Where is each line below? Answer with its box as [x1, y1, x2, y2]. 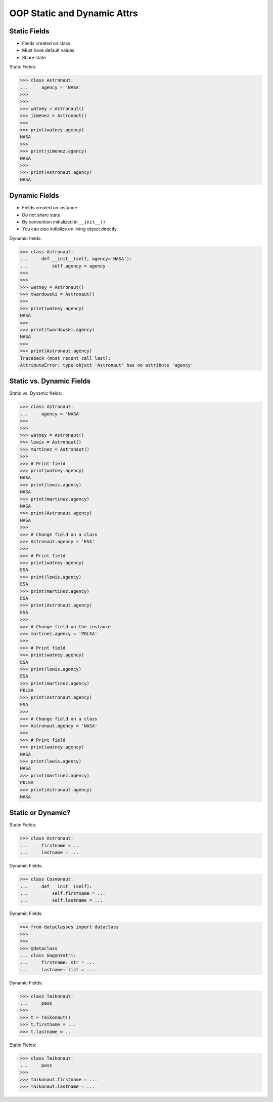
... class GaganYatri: [20, 953, 76, 958]
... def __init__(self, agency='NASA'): [20, 256, 132, 262]
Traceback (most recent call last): [20, 355, 111, 361]
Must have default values [22, 47, 75, 53]
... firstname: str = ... [20, 960, 95, 965]
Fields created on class [22, 41, 71, 47]
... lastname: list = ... [20, 967, 95, 972]
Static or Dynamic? [9, 809, 71, 817]
